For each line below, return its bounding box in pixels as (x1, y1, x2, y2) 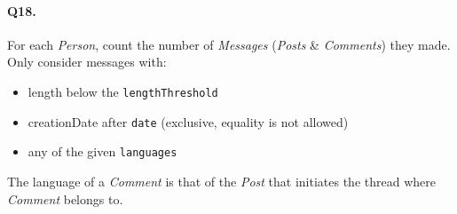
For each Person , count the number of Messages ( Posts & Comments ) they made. (7, 35, 451, 53)
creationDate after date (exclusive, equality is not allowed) (28, 112, 349, 131)
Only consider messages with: (7, 52, 167, 71)
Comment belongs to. (7, 189, 123, 208)
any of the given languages (28, 142, 177, 161)
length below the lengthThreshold (28, 82, 218, 100)
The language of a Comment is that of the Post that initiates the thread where (7, 171, 436, 190)
